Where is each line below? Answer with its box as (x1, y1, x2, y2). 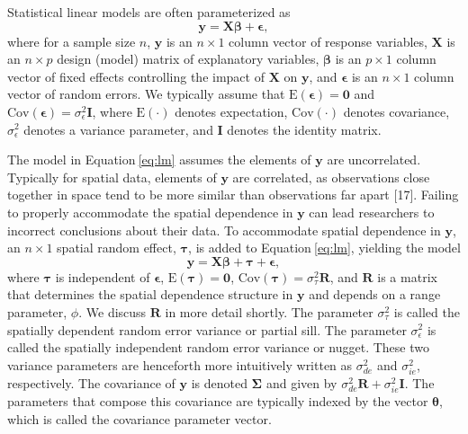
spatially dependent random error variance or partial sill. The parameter (7, 320, 407, 339)
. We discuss (78, 302, 147, 321)
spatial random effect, (57, 238, 176, 257)
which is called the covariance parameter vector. (7, 409, 272, 428)
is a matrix (377, 267, 437, 286)
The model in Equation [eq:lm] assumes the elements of (7, 150, 311, 169)
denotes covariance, (343, 102, 450, 120)
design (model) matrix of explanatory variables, (57, 49, 319, 68)
